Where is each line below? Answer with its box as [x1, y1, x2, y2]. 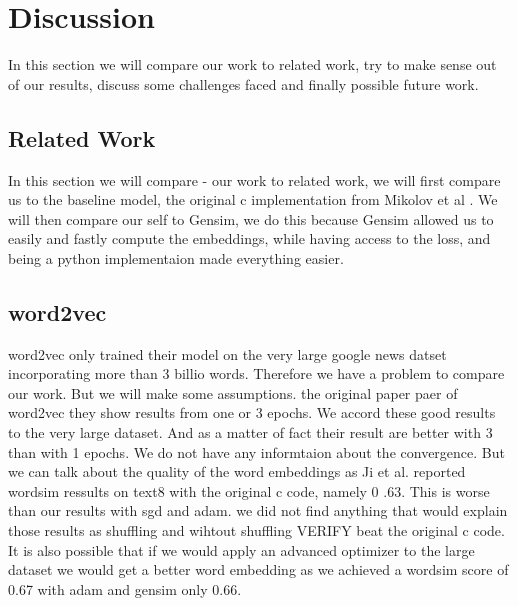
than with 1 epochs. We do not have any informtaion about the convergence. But [8, 441, 505, 462]
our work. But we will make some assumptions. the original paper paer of [8, 382, 458, 403]
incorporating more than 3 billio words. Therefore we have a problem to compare [8, 363, 505, 384]
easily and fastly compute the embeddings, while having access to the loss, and [8, 228, 491, 249]
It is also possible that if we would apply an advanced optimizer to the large [8, 539, 475, 560]
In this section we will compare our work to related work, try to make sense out [8, 54, 497, 75]
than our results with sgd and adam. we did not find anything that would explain [8, 500, 508, 521]
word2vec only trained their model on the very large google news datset [8, 343, 447, 364]
